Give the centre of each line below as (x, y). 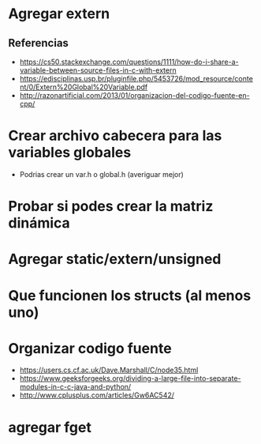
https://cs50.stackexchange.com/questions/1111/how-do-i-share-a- (129, 62)
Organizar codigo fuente (90, 348)
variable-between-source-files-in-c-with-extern (98, 70)
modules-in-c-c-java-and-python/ (75, 387)
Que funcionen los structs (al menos (130, 295)
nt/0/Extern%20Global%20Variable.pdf (84, 87)
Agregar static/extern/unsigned (115, 260)
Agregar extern (59, 14)
